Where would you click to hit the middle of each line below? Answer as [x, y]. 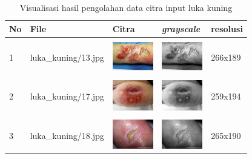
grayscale [181, 28]
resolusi [227, 28]
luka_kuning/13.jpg [67, 57]
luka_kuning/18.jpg [67, 135]
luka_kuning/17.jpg [67, 96]
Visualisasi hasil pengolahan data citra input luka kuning [126, 7]
